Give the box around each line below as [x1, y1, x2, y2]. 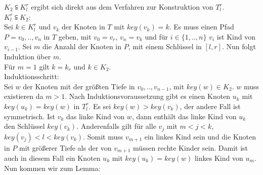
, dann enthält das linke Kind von [131, 111, 237, 121]
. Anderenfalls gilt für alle [76, 121, 156, 131]
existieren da [4, 91, 43, 101]
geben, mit [58, 31, 92, 42]
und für [145, 31, 168, 42]
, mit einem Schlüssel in [128, 41, 202, 52]
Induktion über [4, 51, 51, 61]
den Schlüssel [4, 121, 45, 131]
